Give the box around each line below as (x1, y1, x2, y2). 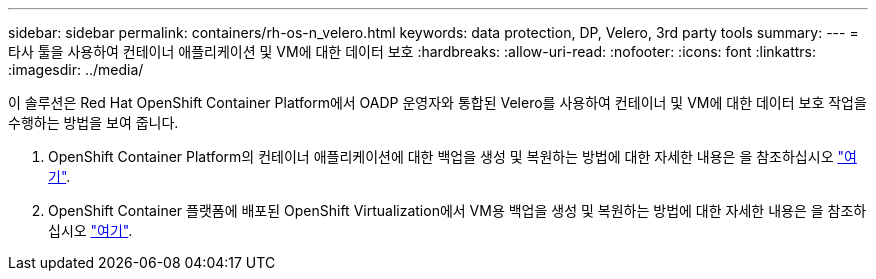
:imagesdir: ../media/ (8, 61, 144, 78)
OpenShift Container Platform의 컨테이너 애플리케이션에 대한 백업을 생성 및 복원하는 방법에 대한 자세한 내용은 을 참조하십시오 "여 (48, 148, 857, 165)
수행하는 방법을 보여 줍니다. (8, 114, 179, 131)
